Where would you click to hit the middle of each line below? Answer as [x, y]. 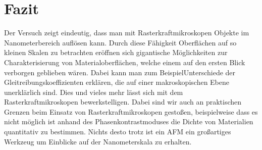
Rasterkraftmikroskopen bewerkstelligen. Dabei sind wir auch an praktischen [123, 102]
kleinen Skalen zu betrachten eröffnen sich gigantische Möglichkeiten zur [116, 52]
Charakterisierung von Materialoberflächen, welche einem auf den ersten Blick [125, 62]
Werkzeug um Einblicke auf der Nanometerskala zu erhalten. [98, 141]
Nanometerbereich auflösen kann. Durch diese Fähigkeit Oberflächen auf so [120, 42]
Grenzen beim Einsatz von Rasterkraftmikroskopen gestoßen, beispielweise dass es [131, 111]
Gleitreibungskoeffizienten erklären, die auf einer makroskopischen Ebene [117, 82]
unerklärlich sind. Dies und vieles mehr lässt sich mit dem [94, 92]
